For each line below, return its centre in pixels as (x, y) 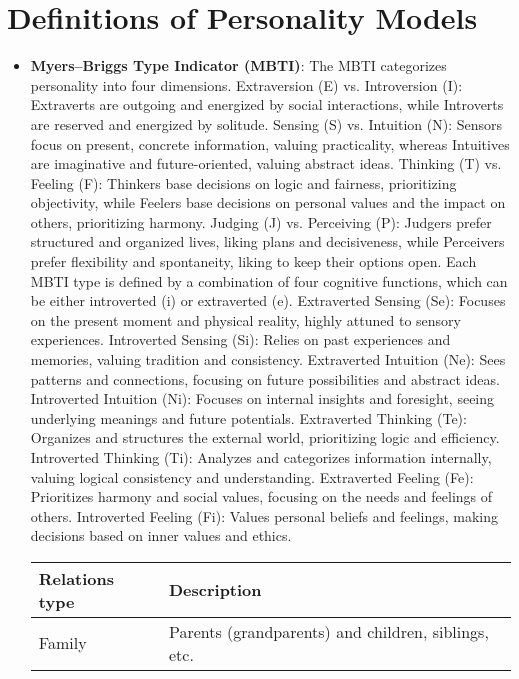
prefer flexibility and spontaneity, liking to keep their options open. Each (253, 261)
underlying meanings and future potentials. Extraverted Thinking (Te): (248, 417)
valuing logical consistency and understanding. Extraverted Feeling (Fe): (252, 476)
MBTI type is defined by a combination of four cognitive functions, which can (269, 280)
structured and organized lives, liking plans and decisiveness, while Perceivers (267, 241)
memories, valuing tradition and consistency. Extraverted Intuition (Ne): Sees (268, 359)
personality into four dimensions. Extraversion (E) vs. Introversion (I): (246, 84)
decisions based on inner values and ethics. (161, 535)
